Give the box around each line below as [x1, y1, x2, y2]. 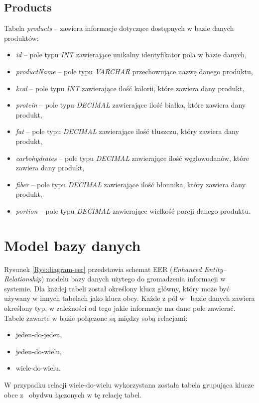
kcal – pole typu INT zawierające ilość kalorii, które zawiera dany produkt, [15, 83, 245, 93]
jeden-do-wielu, [15, 346, 62, 356]
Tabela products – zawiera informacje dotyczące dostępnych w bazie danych [4, 23, 234, 33]
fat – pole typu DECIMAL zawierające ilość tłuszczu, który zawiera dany [15, 126, 239, 136]
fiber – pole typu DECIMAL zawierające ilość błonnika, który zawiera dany [15, 179, 246, 189]
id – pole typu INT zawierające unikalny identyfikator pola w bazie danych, [15, 49, 247, 60]
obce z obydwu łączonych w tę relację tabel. [4, 389, 142, 400]
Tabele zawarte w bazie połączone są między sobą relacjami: [4, 312, 188, 323]
